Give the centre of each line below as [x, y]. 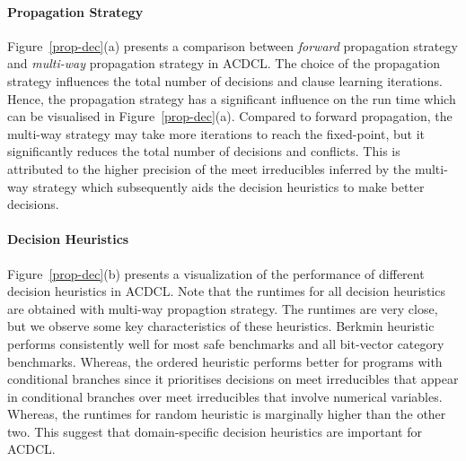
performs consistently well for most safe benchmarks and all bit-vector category [226, 343]
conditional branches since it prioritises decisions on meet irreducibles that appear [233, 379]
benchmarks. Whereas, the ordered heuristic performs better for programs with [225, 361]
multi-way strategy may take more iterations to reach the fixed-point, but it [216, 133]
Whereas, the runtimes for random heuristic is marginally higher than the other [227, 414]
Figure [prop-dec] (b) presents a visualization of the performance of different [216, 273]
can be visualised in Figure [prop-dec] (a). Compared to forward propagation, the [230, 116]
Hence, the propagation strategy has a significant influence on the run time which [232, 98]
